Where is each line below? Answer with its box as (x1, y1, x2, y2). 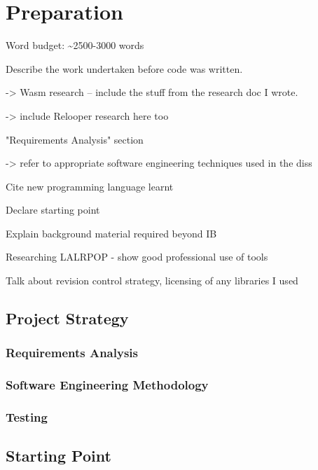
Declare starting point (6, 202, 100, 217)
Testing (6, 408, 48, 426)
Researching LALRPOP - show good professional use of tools (6, 249, 268, 264)
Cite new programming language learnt (6, 179, 174, 193)
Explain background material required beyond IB (6, 226, 217, 240)
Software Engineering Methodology (6, 376, 209, 394)
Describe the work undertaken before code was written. (6, 61, 243, 76)
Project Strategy (6, 307, 129, 329)
